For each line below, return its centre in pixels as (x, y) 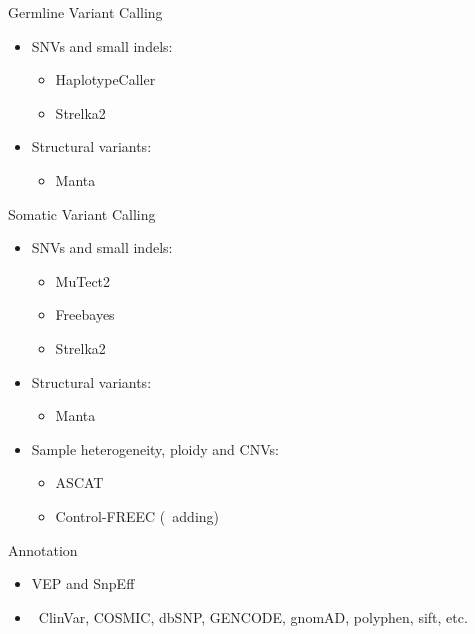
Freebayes (85, 314)
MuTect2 (83, 280)
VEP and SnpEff (83, 583)
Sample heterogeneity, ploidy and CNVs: (155, 448)
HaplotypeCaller (105, 79)
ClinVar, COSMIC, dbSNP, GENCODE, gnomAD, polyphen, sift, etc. (253, 616)
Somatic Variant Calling (82, 213)
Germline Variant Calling (85, 12)
